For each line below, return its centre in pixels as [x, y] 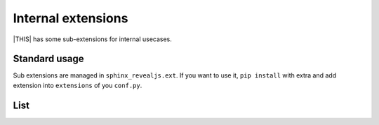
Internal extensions [71, 18]
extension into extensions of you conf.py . [78, 85]
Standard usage [48, 59]
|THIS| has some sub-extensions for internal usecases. [92, 39]
